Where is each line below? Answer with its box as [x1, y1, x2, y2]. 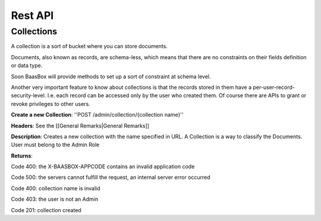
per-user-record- [253, 84, 295, 91]
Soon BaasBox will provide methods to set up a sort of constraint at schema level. [11, 73, 211, 80]
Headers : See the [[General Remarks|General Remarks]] [11, 122, 150, 129]
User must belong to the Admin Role [11, 141, 100, 148]
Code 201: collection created [11, 206, 81, 213]
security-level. [11, 92, 46, 99]
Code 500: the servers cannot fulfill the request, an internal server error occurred [11, 174, 210, 181]
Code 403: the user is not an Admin [11, 196, 98, 203]
